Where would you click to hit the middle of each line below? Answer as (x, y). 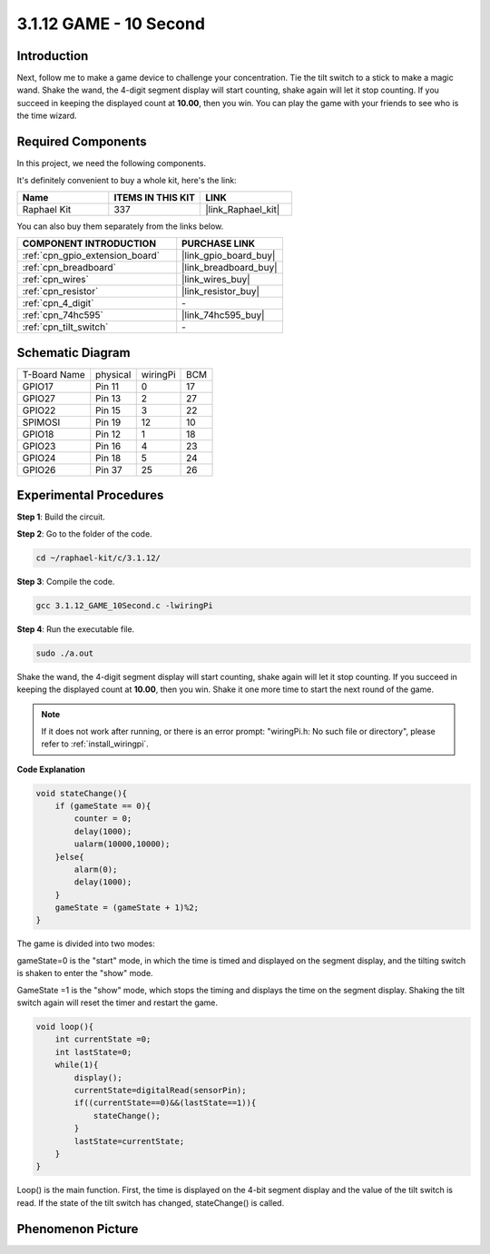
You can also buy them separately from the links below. (120, 226)
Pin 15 (108, 410)
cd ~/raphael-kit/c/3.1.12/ (98, 558)
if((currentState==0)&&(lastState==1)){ (165, 1103)
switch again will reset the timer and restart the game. (117, 1002)
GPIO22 (39, 410)
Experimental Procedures (90, 495)
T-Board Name (54, 374)
